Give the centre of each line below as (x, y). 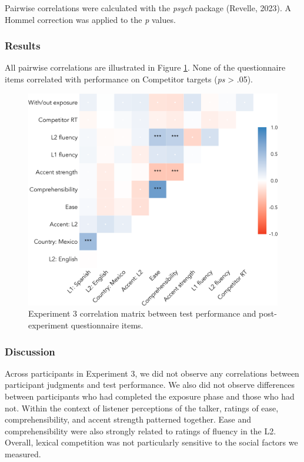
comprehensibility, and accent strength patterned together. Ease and (128, 419)
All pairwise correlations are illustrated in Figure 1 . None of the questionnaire (145, 67)
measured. (23, 453)
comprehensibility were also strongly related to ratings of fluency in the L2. (141, 431)
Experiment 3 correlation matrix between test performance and (142, 313)
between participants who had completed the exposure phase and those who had (150, 396)
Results (23, 46)
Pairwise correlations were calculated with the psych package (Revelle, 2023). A (148, 8)
